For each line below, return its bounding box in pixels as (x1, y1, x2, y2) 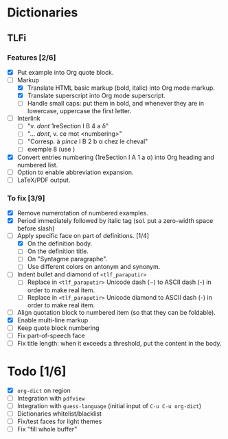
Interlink (16, 115, 41, 123)
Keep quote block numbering (16, 324, 100, 332)
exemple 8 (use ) (27, 145, 76, 154)
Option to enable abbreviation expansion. (16, 168, 134, 176)
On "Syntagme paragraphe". (27, 255, 108, 263)
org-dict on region (16, 386, 71, 394)
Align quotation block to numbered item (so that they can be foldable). (16, 308, 216, 316)
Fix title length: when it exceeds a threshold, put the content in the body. (16, 339, 222, 347)
